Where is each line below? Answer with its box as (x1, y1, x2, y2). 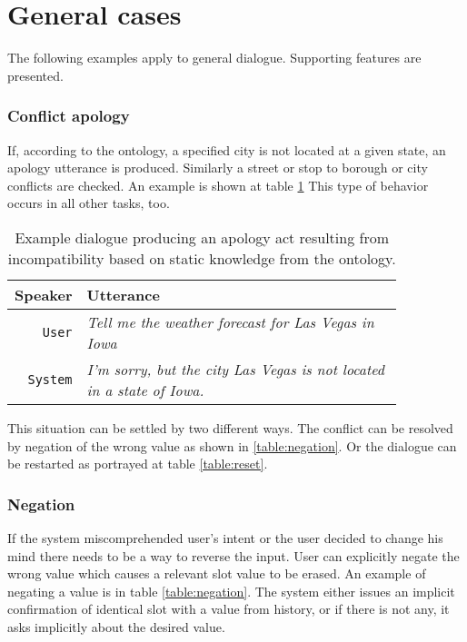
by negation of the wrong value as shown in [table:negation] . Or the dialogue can (7, 436, 457, 455)
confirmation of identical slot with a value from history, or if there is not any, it (7, 599, 450, 618)
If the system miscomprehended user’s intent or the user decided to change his (7, 528, 443, 547)
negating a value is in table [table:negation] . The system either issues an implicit (7, 581, 455, 600)
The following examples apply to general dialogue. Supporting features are (7, 48, 422, 67)
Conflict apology (7, 104, 130, 127)
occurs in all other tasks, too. (7, 193, 170, 212)
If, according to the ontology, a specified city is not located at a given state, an (7, 140, 446, 159)
